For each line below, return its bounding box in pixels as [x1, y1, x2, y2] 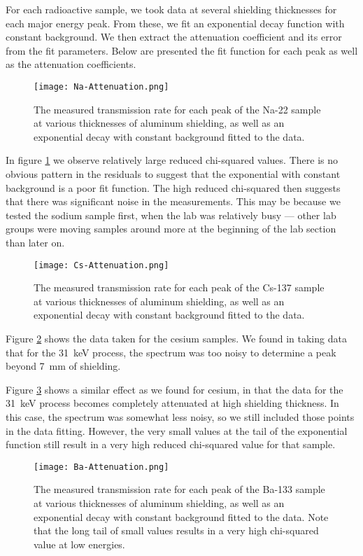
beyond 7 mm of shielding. [6, 359, 121, 373]
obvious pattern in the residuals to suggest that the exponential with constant [6, 167, 341, 181]
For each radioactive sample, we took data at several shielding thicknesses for [6, 2, 337, 16]
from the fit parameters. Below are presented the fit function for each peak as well [6, 43, 358, 57]
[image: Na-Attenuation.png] [34, 81, 169, 92]
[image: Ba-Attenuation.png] [34, 461, 169, 472]
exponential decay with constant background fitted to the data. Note [34, 509, 329, 524]
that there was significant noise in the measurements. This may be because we [6, 194, 341, 209]
